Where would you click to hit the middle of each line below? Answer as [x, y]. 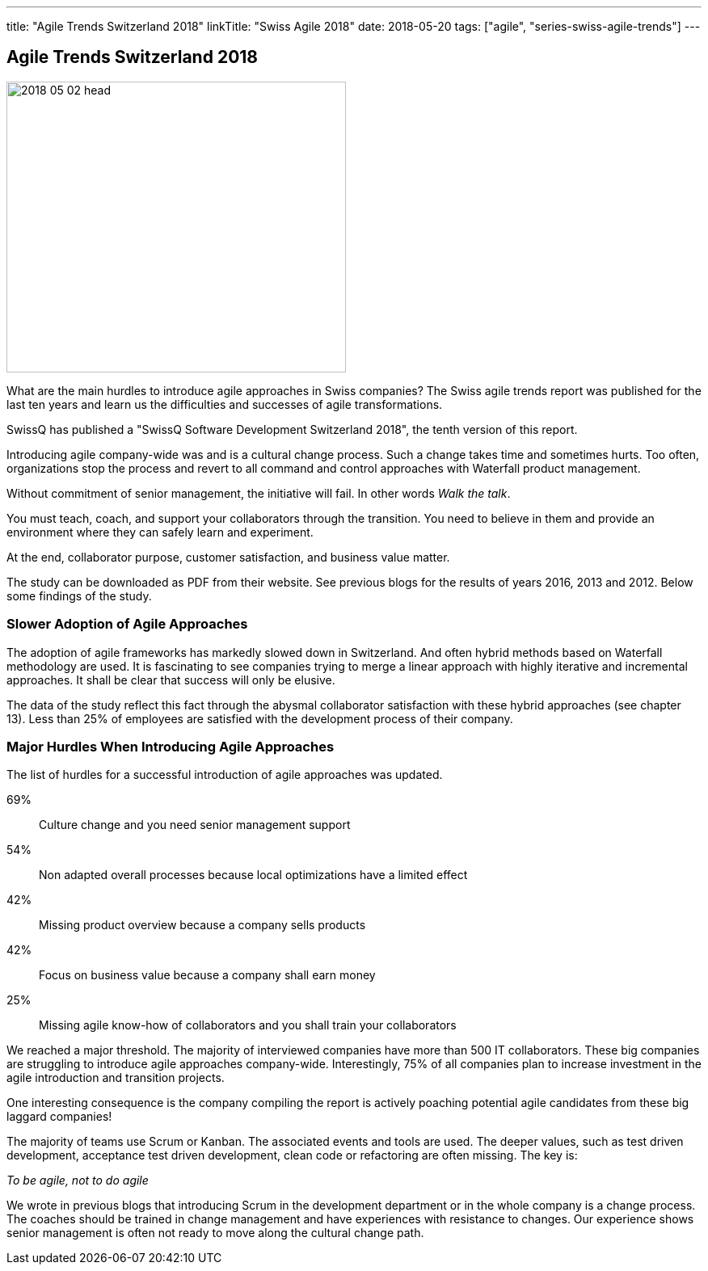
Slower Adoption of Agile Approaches [127, 624]
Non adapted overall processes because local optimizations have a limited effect [253, 875]
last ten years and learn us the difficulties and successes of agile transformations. [225, 404]
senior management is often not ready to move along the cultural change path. [215, 1233]
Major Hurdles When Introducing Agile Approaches [171, 746]
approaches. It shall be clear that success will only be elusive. [171, 680]
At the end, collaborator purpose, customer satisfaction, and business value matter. [228, 557]
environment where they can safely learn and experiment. [160, 532]
